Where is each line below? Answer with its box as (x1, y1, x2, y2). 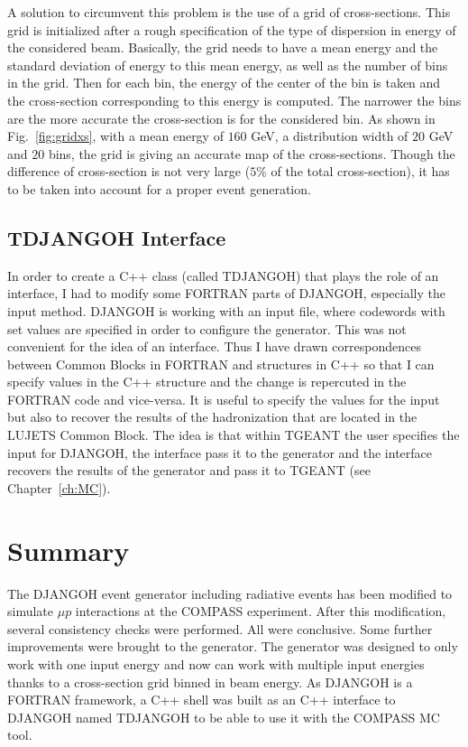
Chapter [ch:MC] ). (7, 478, 111, 497)
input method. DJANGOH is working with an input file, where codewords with (7, 301, 445, 320)
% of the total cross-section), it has (256, 162, 450, 181)
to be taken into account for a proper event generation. (7, 179, 311, 198)
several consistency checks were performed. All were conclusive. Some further (7, 619, 433, 638)
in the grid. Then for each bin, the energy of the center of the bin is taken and (7, 73, 441, 92)
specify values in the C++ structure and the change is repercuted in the (7, 372, 407, 391)
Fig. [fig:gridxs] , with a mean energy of (7, 126, 224, 145)
